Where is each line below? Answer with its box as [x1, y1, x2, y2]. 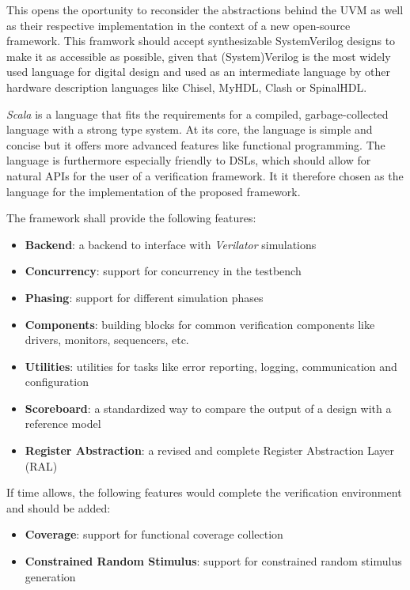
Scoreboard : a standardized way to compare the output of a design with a [25, 399, 392, 416]
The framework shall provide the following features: [6, 210, 256, 226]
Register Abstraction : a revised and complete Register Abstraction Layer [25, 442, 395, 459]
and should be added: [6, 499, 111, 516]
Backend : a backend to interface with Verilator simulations [25, 236, 317, 252]
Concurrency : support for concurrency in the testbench [25, 263, 302, 279]
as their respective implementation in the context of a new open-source [6, 17, 351, 33]
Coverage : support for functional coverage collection [25, 526, 283, 543]
